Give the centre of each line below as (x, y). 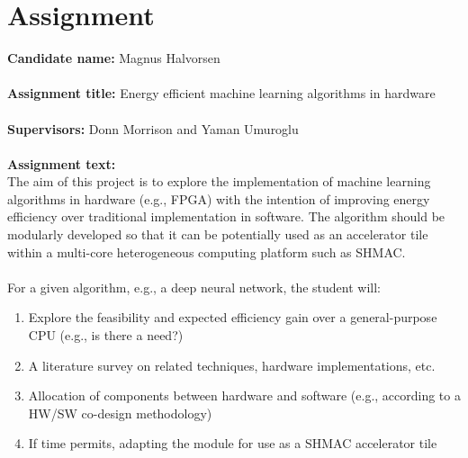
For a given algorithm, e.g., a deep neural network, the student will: (194, 287)
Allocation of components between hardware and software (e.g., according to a (244, 395)
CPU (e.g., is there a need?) (106, 335)
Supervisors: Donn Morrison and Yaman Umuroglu (153, 128)
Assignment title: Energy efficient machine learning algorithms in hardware (221, 93)
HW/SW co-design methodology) (120, 413)
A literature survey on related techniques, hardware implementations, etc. (232, 365)
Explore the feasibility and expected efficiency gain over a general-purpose (233, 317)
